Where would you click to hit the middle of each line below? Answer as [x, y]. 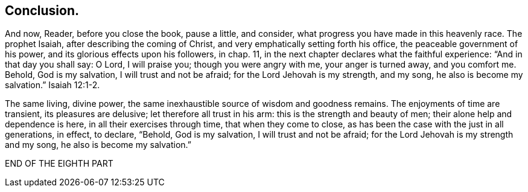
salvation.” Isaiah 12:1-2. [52, 85]
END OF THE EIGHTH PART [59, 164]
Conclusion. [42, 11]
